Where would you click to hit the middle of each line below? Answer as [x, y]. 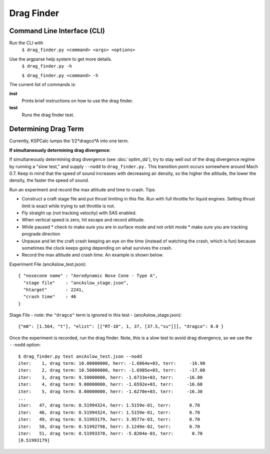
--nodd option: [25, 345]
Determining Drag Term [46, 129]
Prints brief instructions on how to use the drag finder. [77, 101]
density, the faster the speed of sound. [49, 180]
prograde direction [41, 234]
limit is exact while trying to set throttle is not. [68, 206]
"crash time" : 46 [50, 297]
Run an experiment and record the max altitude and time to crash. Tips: [82, 189]
